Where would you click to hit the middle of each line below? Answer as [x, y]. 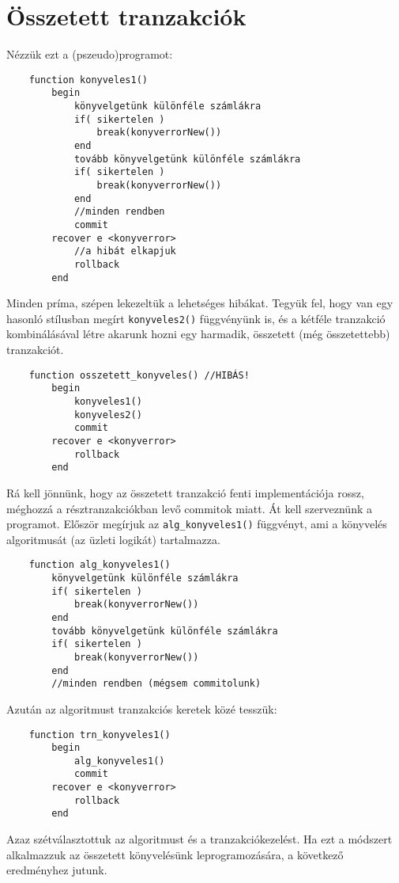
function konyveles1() [88, 80]
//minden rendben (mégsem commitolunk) [156, 684]
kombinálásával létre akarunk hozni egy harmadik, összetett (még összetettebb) [198, 334]
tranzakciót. [35, 350]
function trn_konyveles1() [100, 735]
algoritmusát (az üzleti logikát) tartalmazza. [113, 539]
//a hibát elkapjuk [125, 251]
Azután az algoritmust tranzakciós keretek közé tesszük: [142, 708]
